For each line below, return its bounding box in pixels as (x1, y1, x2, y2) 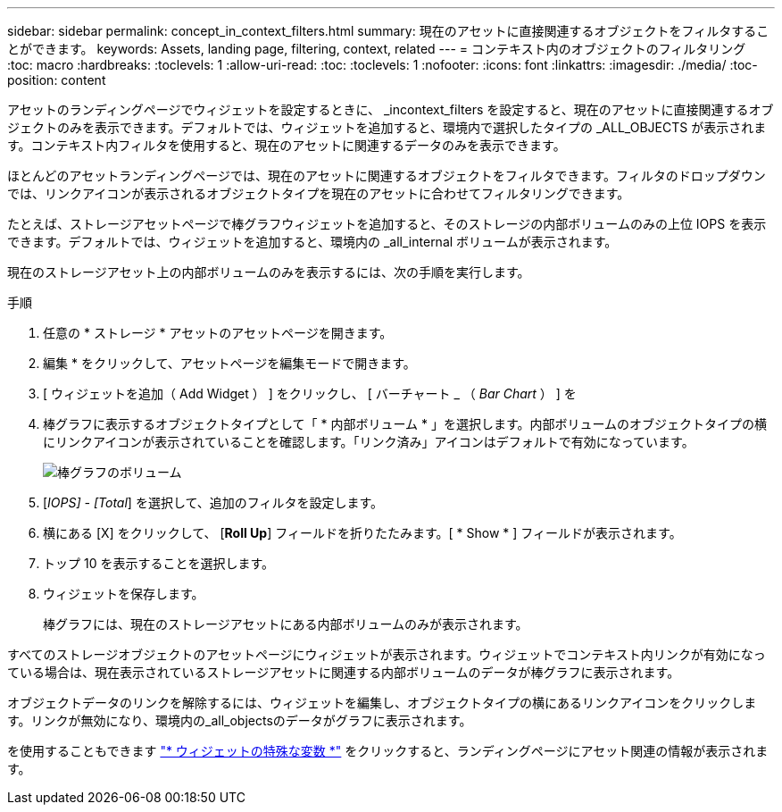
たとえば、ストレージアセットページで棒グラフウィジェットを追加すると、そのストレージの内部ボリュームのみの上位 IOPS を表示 (7, 216, 767, 231)
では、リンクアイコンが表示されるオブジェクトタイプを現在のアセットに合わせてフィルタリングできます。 (7, 186, 630, 201)
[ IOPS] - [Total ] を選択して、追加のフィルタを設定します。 (43, 495, 384, 510)
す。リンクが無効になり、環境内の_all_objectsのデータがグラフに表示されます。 (7, 713, 472, 728)
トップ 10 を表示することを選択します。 (43, 556, 275, 571)
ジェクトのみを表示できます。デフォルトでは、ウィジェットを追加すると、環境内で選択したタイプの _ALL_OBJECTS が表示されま (7, 120, 767, 135)
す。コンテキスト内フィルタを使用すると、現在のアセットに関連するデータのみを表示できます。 (7, 138, 566, 153)
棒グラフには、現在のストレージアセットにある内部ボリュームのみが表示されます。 (43, 616, 528, 632)
